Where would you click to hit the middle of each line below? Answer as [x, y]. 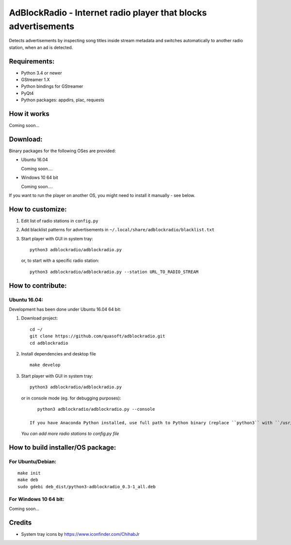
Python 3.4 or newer [42, 73]
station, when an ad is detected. [41, 47]
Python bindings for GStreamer [52, 86]
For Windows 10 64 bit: [37, 499]
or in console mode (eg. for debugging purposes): [71, 398]
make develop [45, 365]
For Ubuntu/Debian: [33, 462]
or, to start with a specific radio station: [60, 261]
